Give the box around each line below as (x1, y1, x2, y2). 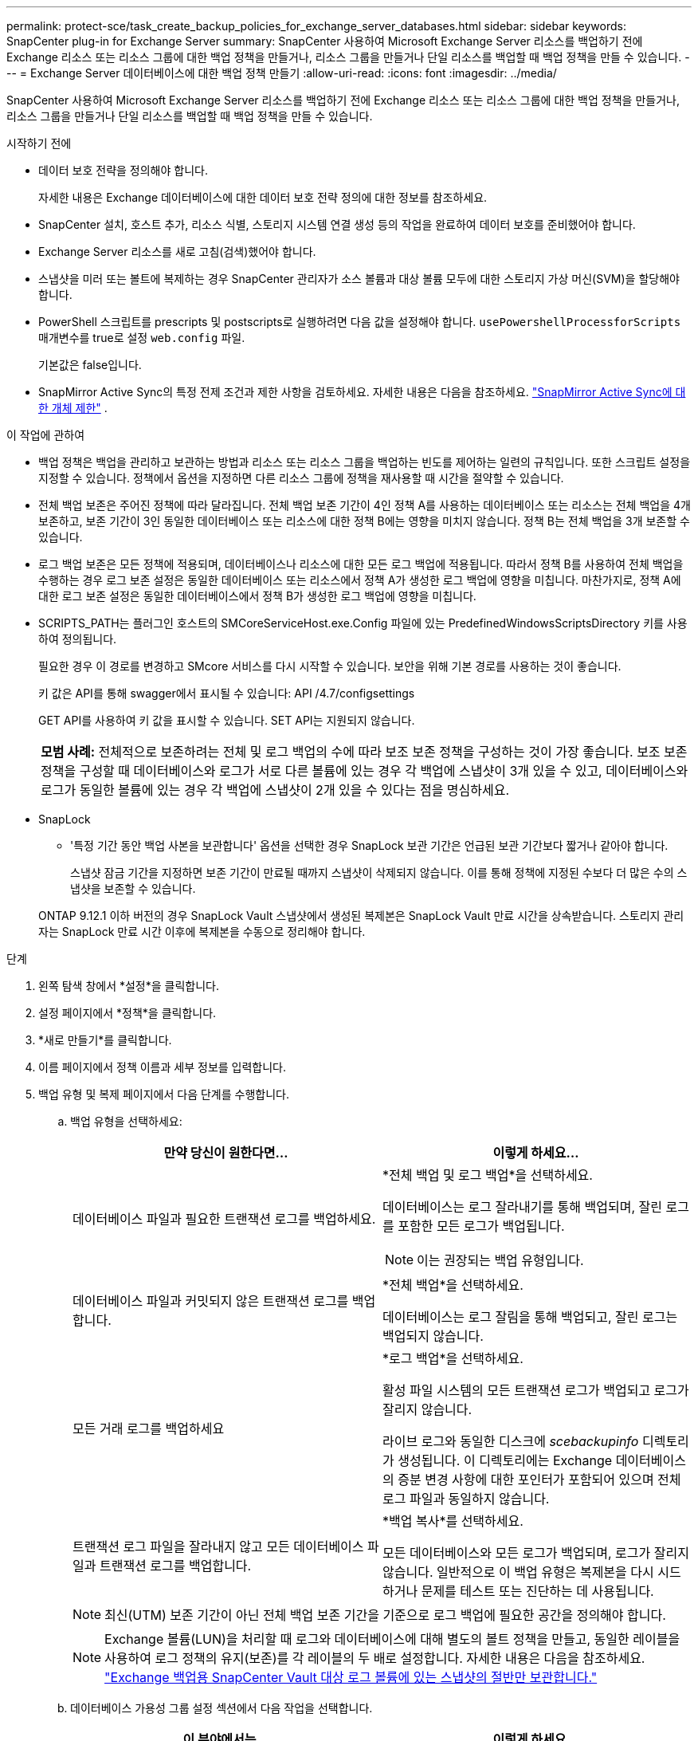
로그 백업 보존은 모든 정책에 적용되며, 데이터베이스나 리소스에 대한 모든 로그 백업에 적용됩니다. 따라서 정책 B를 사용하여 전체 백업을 (38, 557, 684, 571)
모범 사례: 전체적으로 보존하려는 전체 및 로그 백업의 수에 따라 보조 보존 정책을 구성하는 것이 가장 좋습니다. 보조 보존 (41, 744, 688, 760)
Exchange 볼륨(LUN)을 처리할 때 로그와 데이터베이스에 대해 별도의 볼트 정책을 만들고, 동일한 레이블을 (104, 1631, 680, 1647)
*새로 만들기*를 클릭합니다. (38, 1033, 172, 1047)
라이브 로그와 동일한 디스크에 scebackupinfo (382, 1433, 639, 1449)
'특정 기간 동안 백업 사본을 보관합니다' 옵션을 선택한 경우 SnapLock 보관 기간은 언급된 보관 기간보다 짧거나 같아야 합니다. (70, 839, 669, 852)
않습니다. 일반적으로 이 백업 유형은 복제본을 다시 (382, 1564, 654, 1580)
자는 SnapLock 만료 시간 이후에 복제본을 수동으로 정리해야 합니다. (38, 925, 366, 938)
